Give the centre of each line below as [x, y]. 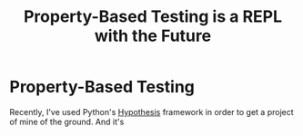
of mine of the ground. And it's [67, 121]
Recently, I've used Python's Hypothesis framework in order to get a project [151, 112]
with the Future [153, 36]
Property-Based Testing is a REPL [153, 17]
